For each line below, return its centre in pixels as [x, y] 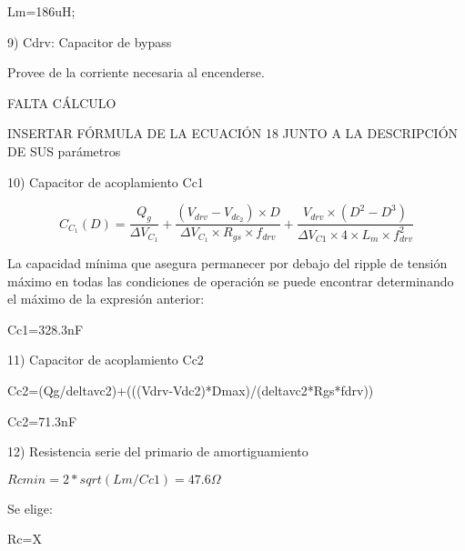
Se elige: [30, 508]
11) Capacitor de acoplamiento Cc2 [106, 360]
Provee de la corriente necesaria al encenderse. [136, 72]
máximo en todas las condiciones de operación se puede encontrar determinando [231, 281]
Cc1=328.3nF [45, 329]
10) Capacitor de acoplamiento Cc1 [106, 181]
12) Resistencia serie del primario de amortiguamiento [158, 451]
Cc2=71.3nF [42, 421]
